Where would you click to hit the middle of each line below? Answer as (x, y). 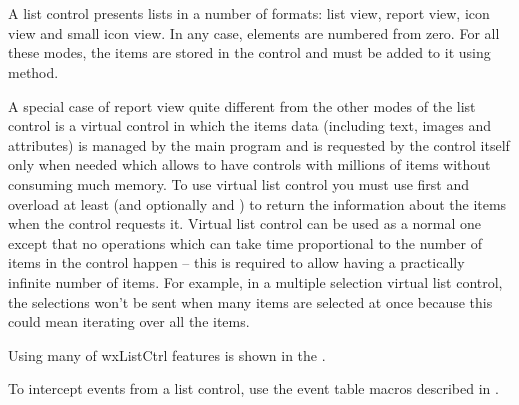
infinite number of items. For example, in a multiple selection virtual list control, (255, 281)
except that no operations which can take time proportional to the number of (245, 242)
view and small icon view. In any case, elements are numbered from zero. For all (254, 32)
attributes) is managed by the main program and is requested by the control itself (259, 144)
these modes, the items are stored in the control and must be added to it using (249, 52)
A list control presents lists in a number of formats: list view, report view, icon (249, 13)
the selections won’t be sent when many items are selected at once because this (250, 301)
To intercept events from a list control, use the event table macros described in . (253, 388)
